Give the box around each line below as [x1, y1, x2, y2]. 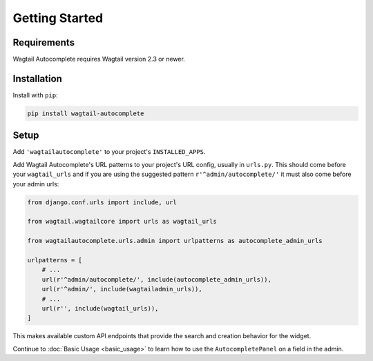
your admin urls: [12, 179, 59, 188]
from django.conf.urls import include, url [27, 198, 178, 206]
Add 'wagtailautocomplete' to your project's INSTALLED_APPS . [12, 148, 206, 156]
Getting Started [12, 10, 104, 26]
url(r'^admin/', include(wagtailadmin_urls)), [41, 285, 203, 293]
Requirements [12, 37, 75, 48]
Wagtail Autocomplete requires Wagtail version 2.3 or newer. [12, 55, 186, 64]
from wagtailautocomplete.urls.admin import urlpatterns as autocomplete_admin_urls [27, 237, 323, 245]
